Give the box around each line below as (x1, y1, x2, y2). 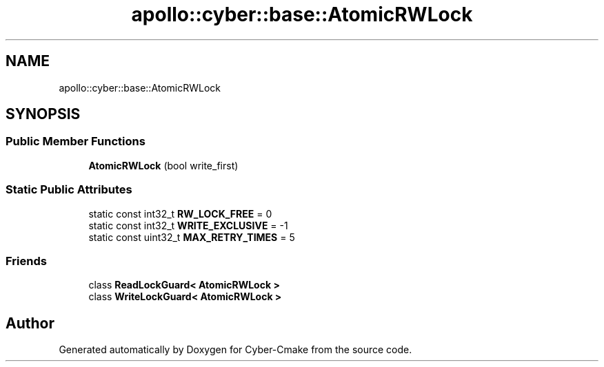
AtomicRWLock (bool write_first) (88, 159, 239, 171)
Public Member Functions (6, 134, 145, 149)
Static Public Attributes (6, 182, 132, 197)
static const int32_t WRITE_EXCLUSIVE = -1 (88, 219, 288, 231)
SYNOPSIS (6, 105, 81, 123)
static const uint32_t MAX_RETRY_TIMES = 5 (88, 231, 295, 243)
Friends (6, 253, 47, 268)
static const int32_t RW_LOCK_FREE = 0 (88, 207, 272, 220)
